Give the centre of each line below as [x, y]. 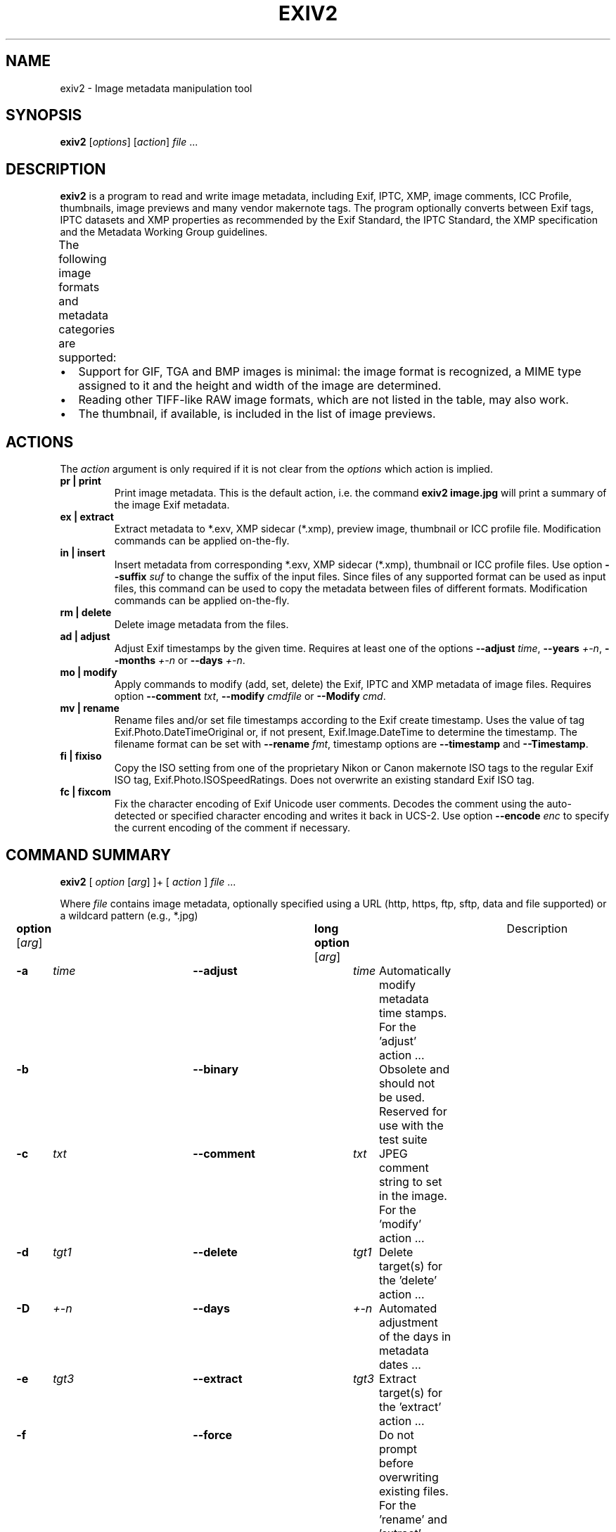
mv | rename [90, 708]
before [396, 1463]
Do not [396, 1435]
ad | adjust [85, 637]
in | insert [83, 553]
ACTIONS [40, 442]
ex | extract [87, 517]
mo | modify [89, 672]
